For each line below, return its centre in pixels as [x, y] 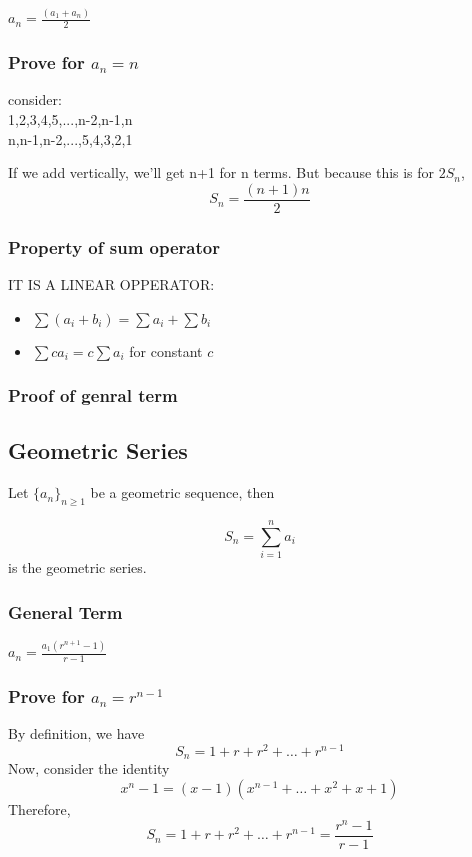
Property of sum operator [114, 246]
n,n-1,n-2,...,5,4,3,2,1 [70, 138]
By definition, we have [76, 733]
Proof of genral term [93, 395]
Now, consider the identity [89, 768]
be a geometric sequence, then [182, 492]
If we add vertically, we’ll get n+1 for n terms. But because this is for [221, 172]
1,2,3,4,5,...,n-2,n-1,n [70, 118]
